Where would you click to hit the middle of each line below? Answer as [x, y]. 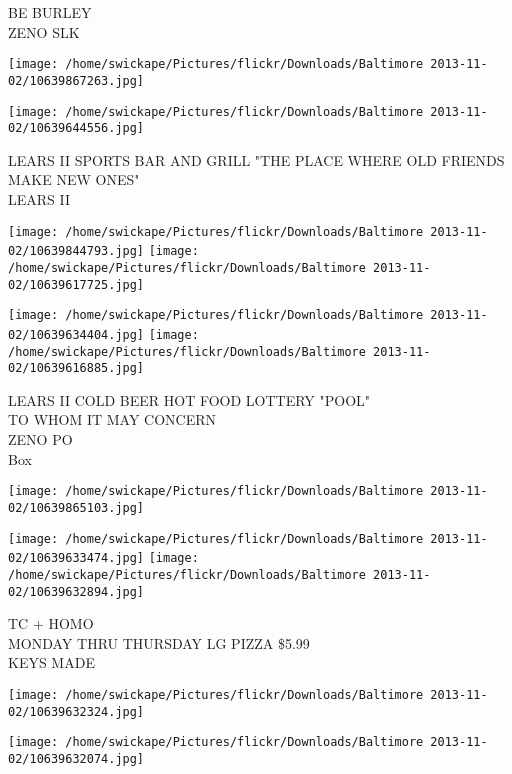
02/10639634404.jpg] [76, 334]
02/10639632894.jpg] [76, 591]
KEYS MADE [51, 662]
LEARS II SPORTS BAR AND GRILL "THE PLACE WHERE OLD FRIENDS [256, 159]
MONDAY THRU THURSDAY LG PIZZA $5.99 [159, 642]
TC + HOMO [51, 623]
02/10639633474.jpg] [76, 558]
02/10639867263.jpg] [76, 80]
